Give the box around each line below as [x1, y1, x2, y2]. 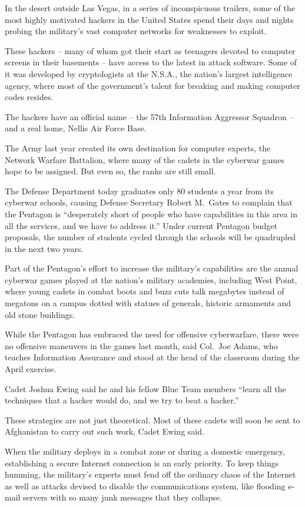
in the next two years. [5, 242, 84, 254]
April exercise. [5, 363, 57, 375]
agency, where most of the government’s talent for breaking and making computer [5, 79, 300, 91]
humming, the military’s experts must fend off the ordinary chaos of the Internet [5, 468, 296, 481]
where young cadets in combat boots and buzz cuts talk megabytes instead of [5, 285, 284, 297]
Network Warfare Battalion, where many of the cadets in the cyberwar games [5, 153, 284, 165]
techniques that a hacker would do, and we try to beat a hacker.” [5, 394, 239, 406]
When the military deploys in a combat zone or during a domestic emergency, [5, 445, 285, 457]
